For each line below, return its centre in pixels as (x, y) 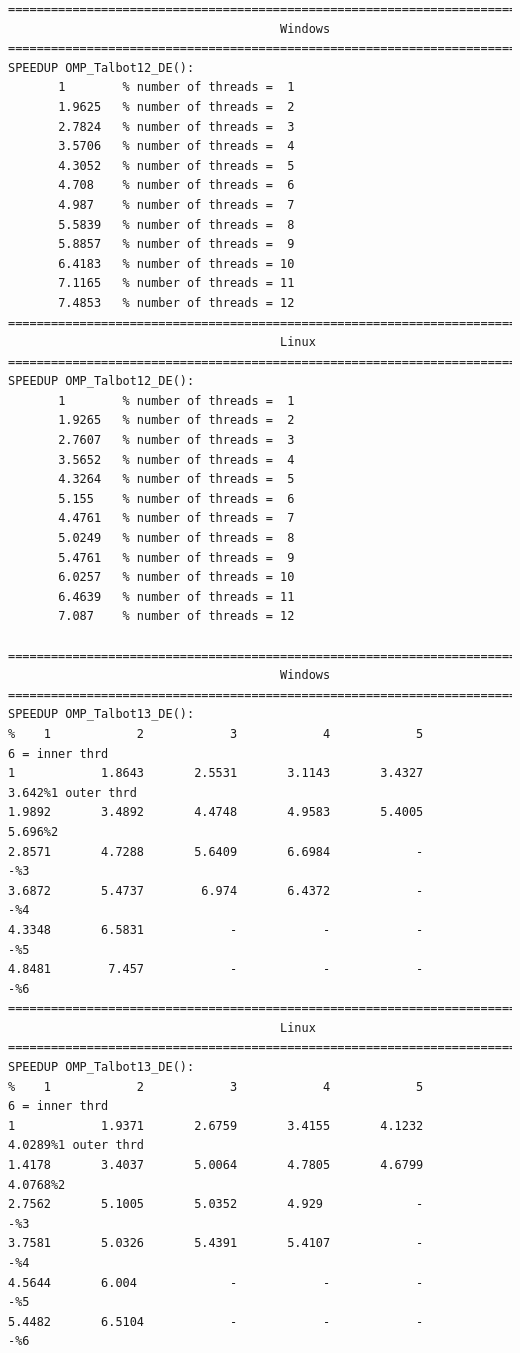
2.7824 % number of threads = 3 (176, 126)
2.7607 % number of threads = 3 (176, 440)
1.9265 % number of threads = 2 (176, 420)
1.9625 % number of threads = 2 (176, 106)
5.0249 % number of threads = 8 (176, 538)
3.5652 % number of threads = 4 (176, 459)
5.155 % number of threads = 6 (176, 498)
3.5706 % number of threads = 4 (176, 146)
